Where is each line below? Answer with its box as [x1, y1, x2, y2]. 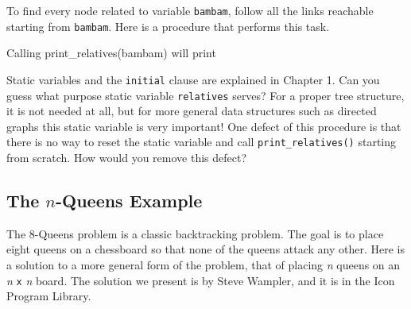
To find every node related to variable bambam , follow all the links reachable [6, 2, 374, 18]
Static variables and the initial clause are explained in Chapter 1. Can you [6, 71, 380, 87]
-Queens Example [55, 188, 203, 213]
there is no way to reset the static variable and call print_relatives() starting [6, 133, 397, 150]
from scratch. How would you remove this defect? [6, 149, 247, 166]
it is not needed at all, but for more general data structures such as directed [6, 102, 377, 119]
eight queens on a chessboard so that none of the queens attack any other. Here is [6, 241, 405, 257]
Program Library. [6, 288, 91, 304]
